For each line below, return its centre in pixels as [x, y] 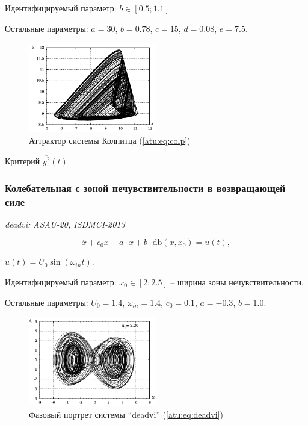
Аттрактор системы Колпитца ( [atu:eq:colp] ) [110, 141]
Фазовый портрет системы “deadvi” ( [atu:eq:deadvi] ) [126, 414]
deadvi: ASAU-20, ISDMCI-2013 [65, 224]
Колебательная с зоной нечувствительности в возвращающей [145, 188]
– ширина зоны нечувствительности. [237, 281]
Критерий [23, 161]
